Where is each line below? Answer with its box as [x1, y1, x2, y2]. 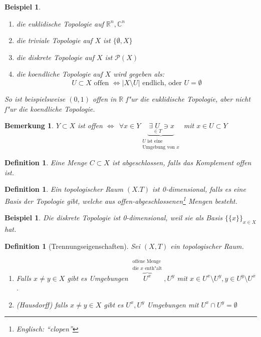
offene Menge [132, 258, 161, 264]
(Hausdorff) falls [16, 299, 68, 309]
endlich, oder [142, 79, 182, 87]
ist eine [147, 139, 163, 144]
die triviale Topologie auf [16, 35, 93, 46]
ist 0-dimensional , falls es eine [152, 184, 246, 194]
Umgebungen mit [147, 299, 199, 309]
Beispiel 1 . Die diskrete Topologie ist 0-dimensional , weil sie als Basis [5, 212, 222, 223]
